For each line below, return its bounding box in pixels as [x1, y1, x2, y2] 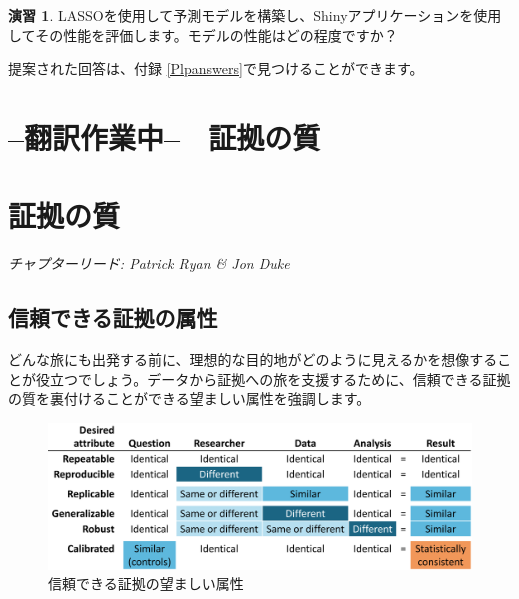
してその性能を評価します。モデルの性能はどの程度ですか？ [8, 24, 398, 45]
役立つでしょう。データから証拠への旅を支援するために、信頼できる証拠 [35, 368, 511, 389]
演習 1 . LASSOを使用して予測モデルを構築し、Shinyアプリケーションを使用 [8, 5, 502, 25]
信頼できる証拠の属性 [8, 302, 218, 333]
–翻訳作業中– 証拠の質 [8, 116, 321, 157]
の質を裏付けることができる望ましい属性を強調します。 [8, 388, 371, 409]
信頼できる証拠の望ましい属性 [48, 573, 244, 594]
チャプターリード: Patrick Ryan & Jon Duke [8, 253, 290, 274]
